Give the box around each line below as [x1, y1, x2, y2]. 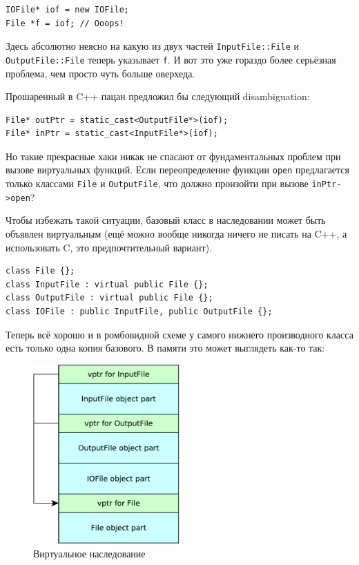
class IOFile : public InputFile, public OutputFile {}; [6, 307, 273, 316]
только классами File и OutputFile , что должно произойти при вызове [6, 176, 309, 191]
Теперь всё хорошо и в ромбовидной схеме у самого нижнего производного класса [6, 327, 353, 341]
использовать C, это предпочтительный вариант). [6, 240, 213, 254]
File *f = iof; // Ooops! [6, 18, 124, 28]
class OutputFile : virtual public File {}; [6, 293, 213, 303]
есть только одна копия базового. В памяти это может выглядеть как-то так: [6, 341, 325, 355]
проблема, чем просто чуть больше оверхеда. [6, 66, 195, 80]
